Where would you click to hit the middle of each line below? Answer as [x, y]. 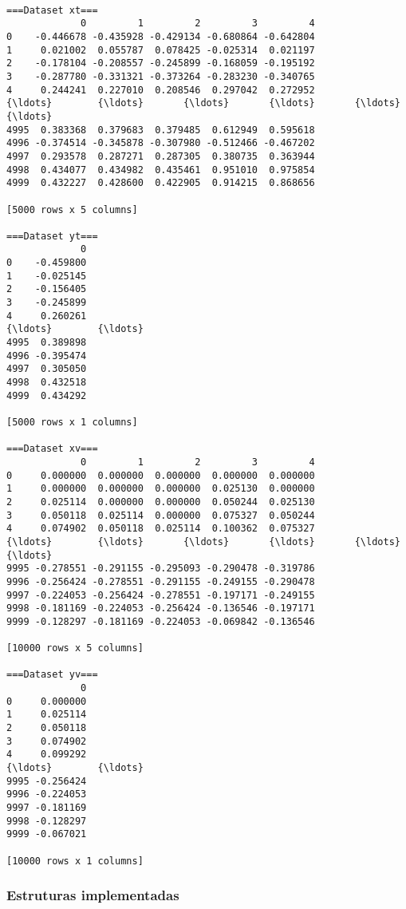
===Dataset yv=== [52, 675]
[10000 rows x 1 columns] [75, 861]
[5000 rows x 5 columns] [72, 209]
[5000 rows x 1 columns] [72, 422]
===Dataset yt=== [52, 236]
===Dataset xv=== [52, 449]
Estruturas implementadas [93, 895]
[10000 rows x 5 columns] [75, 648]
